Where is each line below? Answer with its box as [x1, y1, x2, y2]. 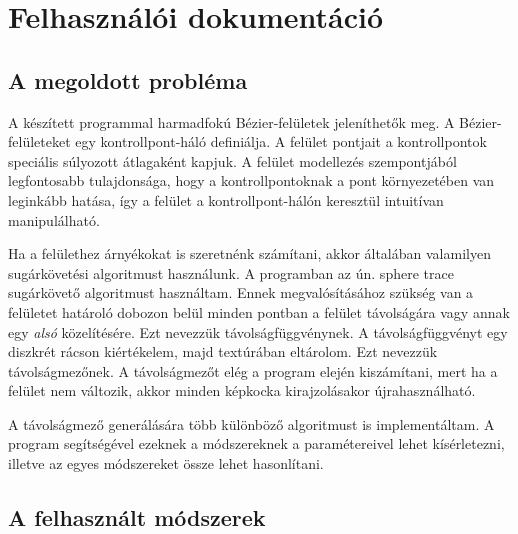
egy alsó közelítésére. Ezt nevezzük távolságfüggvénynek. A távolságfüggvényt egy [8, 321, 508, 342]
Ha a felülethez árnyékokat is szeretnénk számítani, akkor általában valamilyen [8, 243, 491, 264]
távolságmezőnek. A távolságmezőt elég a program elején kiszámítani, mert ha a [8, 360, 498, 381]
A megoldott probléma [8, 64, 248, 95]
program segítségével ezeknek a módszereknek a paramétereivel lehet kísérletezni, [8, 433, 505, 454]
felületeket [8, 131, 71, 152]
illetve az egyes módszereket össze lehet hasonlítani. [8, 453, 324, 474]
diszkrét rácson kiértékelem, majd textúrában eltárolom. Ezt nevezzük [8, 341, 438, 362]
